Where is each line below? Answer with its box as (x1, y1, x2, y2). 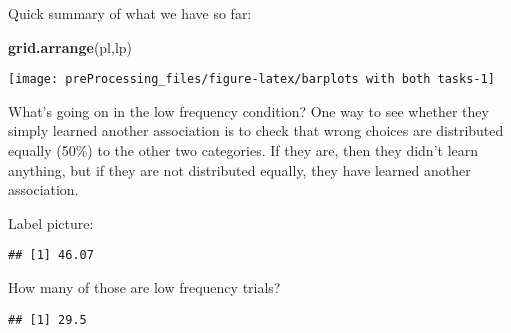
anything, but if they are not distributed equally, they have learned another (8, 159, 471, 180)
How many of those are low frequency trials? (8, 277, 281, 298)
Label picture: (8, 212, 94, 233)
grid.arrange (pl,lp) (8, 36, 133, 57)
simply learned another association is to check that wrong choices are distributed (8, 120, 504, 141)
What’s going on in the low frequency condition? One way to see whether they (8, 100, 489, 121)
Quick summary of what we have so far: (8, 3, 252, 23)
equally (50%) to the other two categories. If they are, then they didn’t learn (8, 140, 479, 161)
